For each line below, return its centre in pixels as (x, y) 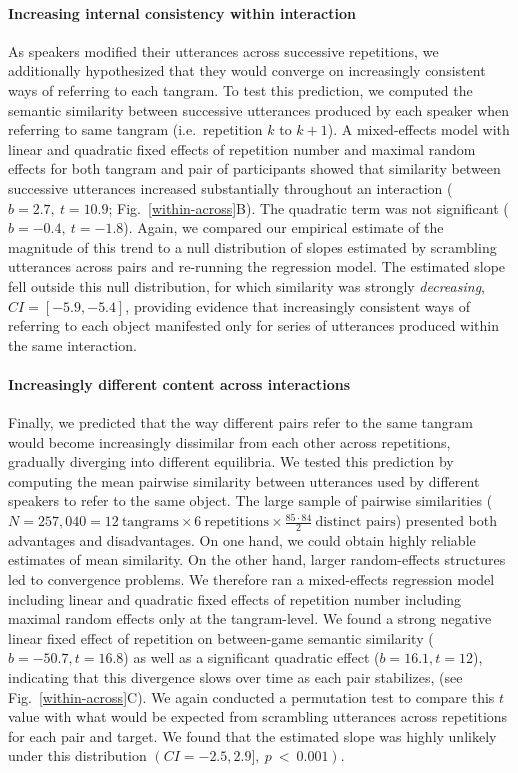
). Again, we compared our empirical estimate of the (283, 227)
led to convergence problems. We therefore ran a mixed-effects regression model (251, 579)
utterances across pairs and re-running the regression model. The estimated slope (257, 266)
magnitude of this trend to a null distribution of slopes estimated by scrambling (252, 246)
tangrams (150, 522)
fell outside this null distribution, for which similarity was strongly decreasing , (246, 285)
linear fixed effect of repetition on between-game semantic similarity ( (221, 637)
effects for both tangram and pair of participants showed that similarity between (254, 168)
